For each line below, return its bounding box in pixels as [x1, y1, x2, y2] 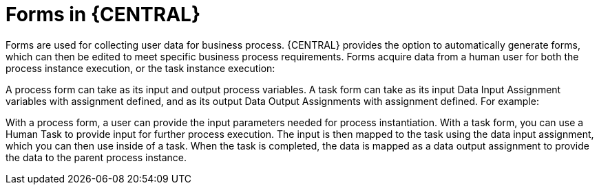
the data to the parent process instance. [6, 151, 187, 163]
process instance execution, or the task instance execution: [6, 62, 275, 74]
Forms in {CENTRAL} [6, 3, 201, 26]
